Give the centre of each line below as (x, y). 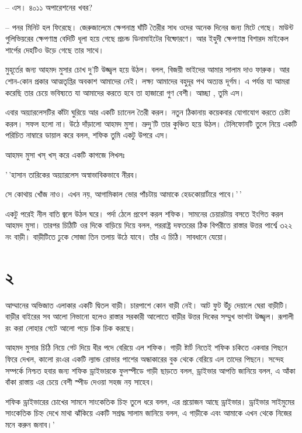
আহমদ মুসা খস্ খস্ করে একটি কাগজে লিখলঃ (65, 154)
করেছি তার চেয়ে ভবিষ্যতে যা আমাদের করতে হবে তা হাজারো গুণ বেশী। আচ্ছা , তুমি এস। (125, 92)
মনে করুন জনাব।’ (30, 424)
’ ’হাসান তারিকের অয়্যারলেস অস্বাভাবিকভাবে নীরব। (72, 174)
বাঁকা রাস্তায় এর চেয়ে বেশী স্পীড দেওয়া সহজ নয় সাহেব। (80, 382)
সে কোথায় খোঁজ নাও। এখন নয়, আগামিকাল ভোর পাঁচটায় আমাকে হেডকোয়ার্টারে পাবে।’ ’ (124, 194)
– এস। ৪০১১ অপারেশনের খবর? (49, 7)
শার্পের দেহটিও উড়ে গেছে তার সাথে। (55, 49)
